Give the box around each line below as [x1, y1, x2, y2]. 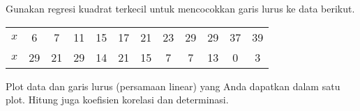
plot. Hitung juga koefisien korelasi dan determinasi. [6, 92, 229, 107]
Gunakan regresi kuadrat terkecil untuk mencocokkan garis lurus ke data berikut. [6, 1, 355, 15]
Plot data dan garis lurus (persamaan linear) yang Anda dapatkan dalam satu [6, 78, 340, 93]
